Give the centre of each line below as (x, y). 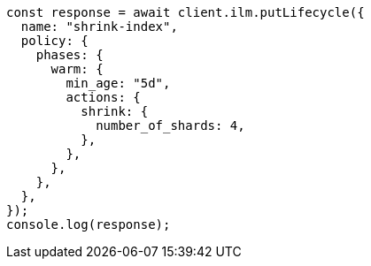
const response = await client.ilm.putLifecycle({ (185, 12)
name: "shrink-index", (99, 27)
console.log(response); (89, 224)
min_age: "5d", (118, 83)
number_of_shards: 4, (170, 125)
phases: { (70, 55)
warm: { (77, 69)
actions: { (103, 97)
